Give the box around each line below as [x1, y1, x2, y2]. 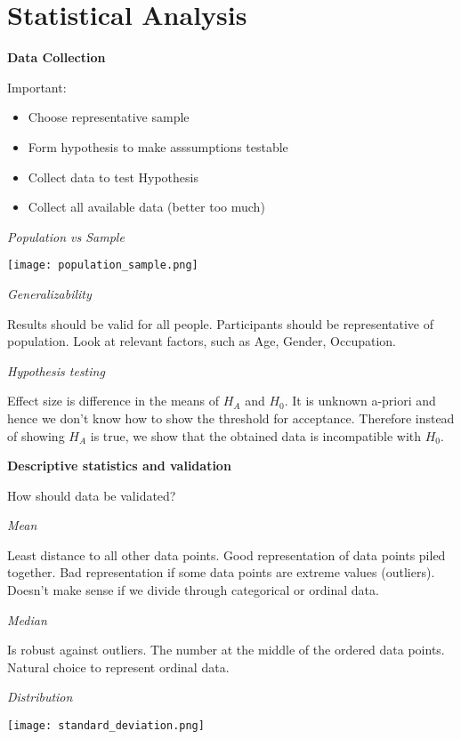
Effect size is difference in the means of [7, 391, 220, 410]
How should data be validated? [7, 486, 176, 504]
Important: [7, 77, 67, 96]
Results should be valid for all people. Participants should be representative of [7, 314, 433, 333]
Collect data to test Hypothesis [28, 167, 198, 186]
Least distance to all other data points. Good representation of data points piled [7, 545, 446, 564]
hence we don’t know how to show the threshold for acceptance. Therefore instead [7, 408, 455, 427]
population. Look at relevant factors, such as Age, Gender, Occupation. [7, 332, 396, 350]
